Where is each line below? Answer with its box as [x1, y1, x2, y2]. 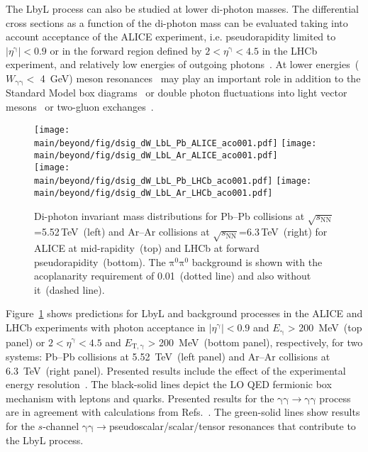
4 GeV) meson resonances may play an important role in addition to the [40, 70, 361, 85]
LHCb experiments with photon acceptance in [6, 320, 206, 335]
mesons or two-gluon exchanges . [6, 99, 154, 114]
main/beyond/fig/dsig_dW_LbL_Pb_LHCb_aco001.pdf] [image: [34, 176, 312, 187]
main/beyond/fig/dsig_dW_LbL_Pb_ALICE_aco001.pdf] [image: [34, 138, 317, 149]
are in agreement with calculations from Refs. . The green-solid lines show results [6, 404, 360, 419]
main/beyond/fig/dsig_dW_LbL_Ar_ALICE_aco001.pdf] [34, 150, 278, 160]
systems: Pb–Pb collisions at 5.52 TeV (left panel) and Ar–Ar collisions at [6, 348, 330, 363]
